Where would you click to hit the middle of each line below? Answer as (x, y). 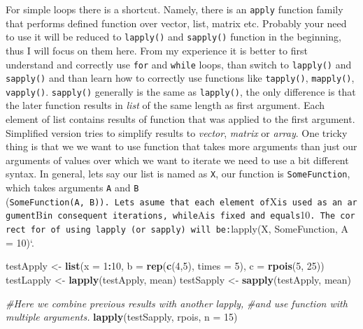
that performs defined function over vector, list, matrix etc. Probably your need (176, 23)
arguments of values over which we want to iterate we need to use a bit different (177, 160)
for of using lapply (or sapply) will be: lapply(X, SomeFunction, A (190, 229)
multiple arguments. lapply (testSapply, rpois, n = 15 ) (122, 317)
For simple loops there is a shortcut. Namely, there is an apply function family (175, 9)
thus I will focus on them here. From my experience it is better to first (157, 50)
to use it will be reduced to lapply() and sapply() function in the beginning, (173, 37)
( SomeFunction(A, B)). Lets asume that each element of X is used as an (174, 201)
